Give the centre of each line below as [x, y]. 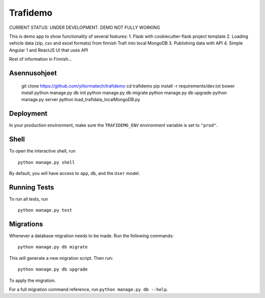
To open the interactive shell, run [42, 151]
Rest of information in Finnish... [40, 59]
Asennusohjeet [33, 73]
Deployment [28, 113]
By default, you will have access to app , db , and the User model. [75, 173]
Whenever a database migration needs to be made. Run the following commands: [92, 236]
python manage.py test [45, 210]
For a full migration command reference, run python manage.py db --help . [89, 290]
